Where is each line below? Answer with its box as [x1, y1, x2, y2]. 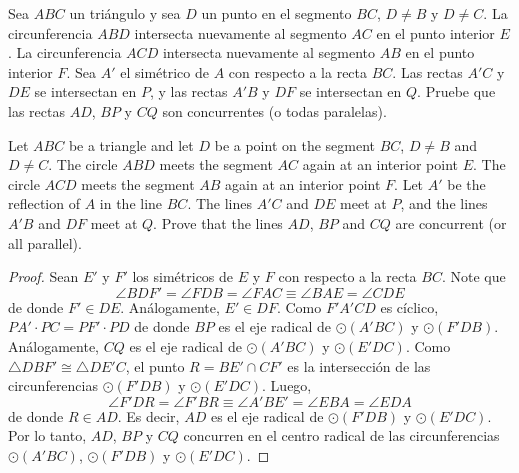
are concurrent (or [395, 212, 507, 233]
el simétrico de [120, 61, 209, 82]
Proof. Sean [8, 266, 79, 287]
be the [447, 173, 486, 194]
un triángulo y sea [69, 3, 181, 23]
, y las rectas [149, 81, 228, 102]
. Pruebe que [417, 81, 496, 102]
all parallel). [8, 232, 82, 253]
